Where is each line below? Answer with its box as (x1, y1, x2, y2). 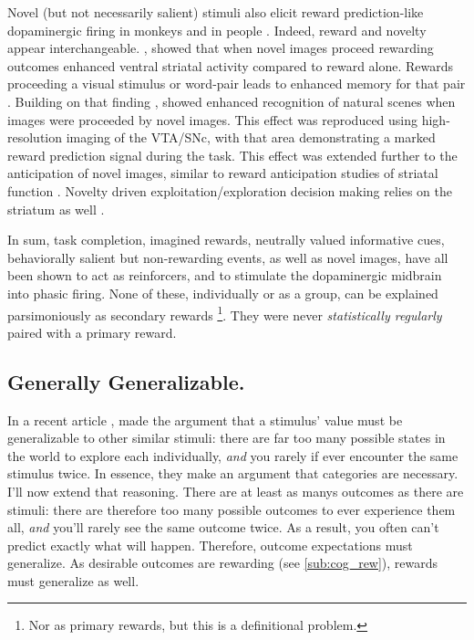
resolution (7, 128, 63, 147)
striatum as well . (7, 199, 105, 218)
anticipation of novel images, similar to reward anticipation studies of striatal (7, 163, 438, 183)
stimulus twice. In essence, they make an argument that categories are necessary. (7, 464, 459, 483)
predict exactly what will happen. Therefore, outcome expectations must (7, 535, 413, 554)
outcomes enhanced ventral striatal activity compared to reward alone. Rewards (7, 56, 454, 75)
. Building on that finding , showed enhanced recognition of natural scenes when (7, 91, 456, 110)
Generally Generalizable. (7, 367, 245, 395)
